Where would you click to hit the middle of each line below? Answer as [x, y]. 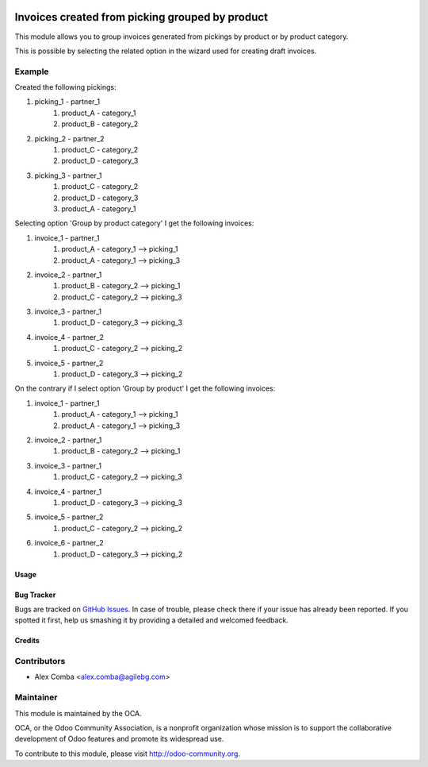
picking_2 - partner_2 [69, 138]
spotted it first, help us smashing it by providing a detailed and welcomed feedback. [151, 620]
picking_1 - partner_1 [67, 102]
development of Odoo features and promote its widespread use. [119, 739]
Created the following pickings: [65, 87]
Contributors [40, 661]
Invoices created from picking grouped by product [141, 17]
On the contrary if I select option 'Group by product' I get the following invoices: [145, 388]
